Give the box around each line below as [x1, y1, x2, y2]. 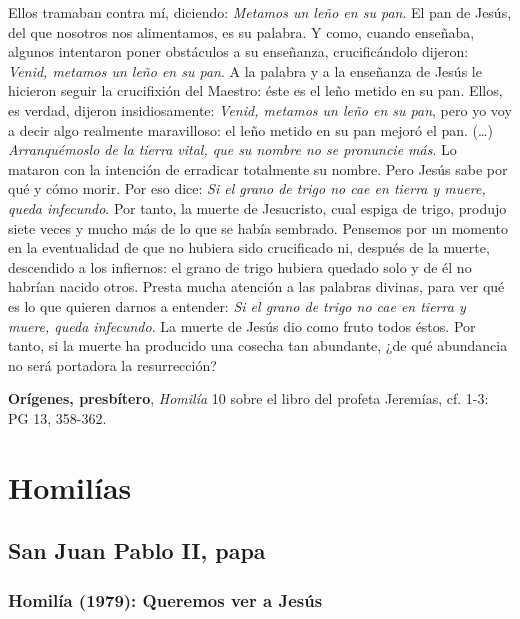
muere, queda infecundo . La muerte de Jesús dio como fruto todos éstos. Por [8, 315, 476, 336]
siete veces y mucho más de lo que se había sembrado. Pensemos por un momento [8, 217, 509, 238]
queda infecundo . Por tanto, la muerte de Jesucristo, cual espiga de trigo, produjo [8, 197, 507, 218]
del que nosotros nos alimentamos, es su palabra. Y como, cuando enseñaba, [8, 21, 475, 42]
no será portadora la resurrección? [8, 354, 217, 375]
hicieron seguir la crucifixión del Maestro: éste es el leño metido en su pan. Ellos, [8, 80, 503, 101]
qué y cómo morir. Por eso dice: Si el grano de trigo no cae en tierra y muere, [8, 178, 486, 199]
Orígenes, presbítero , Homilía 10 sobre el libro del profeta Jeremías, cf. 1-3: [8, 388, 489, 409]
